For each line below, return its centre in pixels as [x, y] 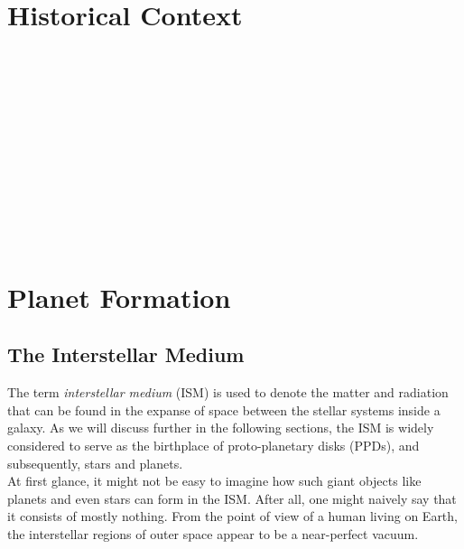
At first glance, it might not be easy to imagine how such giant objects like [214, 481]
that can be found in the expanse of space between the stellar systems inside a [224, 409]
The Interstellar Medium [126, 354]
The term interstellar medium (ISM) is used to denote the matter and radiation [228, 392]
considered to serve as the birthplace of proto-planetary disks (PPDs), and [213, 446]
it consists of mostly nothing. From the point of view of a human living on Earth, [232, 516]
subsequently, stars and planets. [95, 463]
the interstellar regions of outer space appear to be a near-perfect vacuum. [213, 533]
